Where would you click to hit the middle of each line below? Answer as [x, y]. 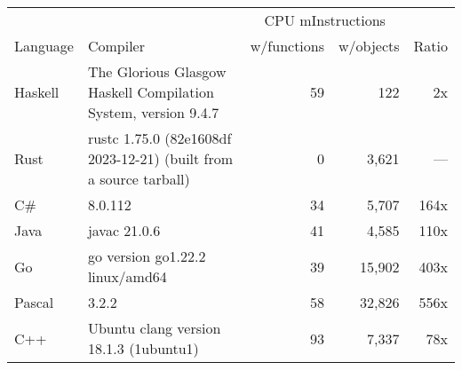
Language [44, 46]
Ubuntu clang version [154, 328]
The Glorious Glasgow [157, 71]
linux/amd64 [127, 276]
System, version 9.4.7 [153, 112]
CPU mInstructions [325, 20]
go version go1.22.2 [147, 256]
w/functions [287, 46]
